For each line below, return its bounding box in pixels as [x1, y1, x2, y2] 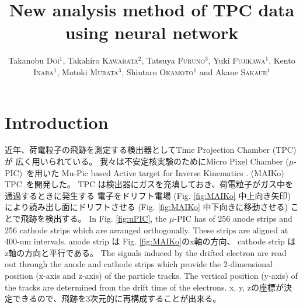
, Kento [269, 54, 295, 66]
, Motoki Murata [57, 65, 119, 78]
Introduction [5, 110, 109, 134]
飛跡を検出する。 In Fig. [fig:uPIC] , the [20, 212, 167, 224]
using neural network [65, 20, 239, 44]
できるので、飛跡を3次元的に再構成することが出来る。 [12, 292, 221, 304]
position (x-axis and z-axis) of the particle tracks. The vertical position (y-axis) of [5, 269, 298, 281]
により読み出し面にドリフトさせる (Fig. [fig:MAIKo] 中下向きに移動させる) [5, 201, 288, 213]
